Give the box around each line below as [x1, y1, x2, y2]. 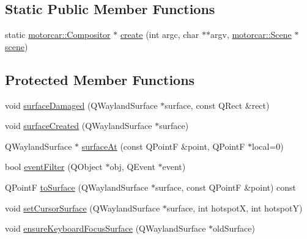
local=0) [251, 139, 284, 152]
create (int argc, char [120, 28, 199, 41]
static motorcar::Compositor [5, 28, 111, 41]
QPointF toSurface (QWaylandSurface [5, 180, 149, 193]
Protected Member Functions [5, 70, 195, 89]
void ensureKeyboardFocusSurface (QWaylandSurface [5, 222, 206, 235]
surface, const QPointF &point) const [155, 180, 297, 193]
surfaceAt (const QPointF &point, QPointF [81, 139, 245, 152]
